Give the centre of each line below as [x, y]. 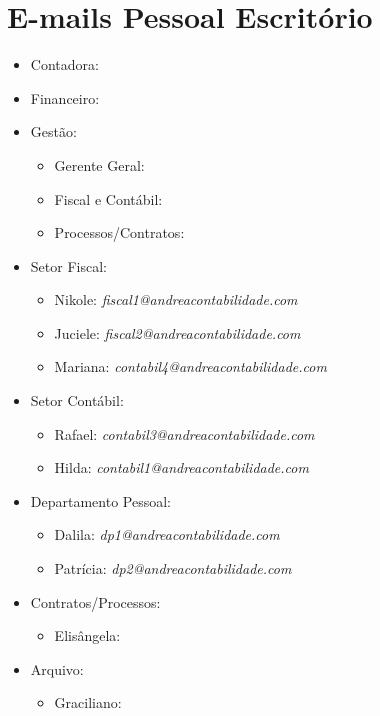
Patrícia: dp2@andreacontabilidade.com [173, 568]
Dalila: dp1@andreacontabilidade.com [167, 534]
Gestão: [53, 131]
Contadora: [64, 64]
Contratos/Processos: [95, 601]
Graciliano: [88, 702]
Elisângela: [87, 635]
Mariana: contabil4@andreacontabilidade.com [190, 366]
